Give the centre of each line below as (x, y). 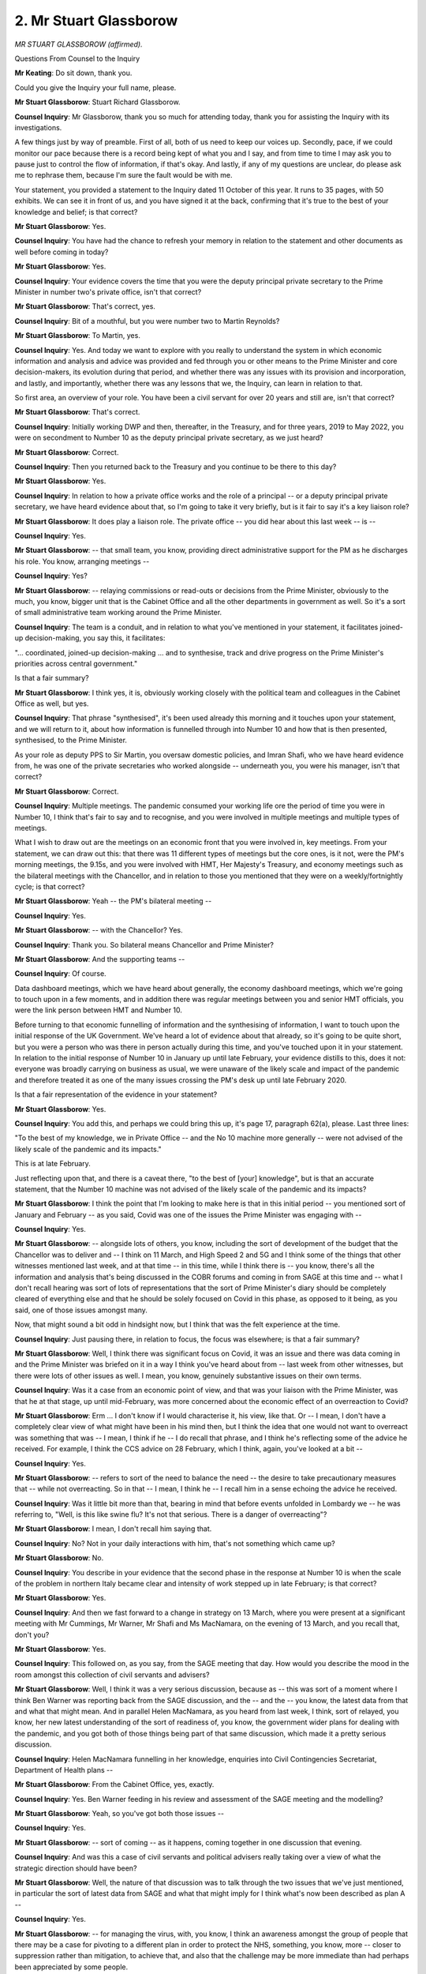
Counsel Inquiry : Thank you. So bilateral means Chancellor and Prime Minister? (144, 944)
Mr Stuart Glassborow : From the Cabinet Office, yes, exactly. (114, 1784)
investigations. (38, 127)
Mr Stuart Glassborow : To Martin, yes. (78, 336)
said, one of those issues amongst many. (81, 1310)
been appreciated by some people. (71, 1967)
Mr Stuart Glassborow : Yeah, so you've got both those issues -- (120, 1814)
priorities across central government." (76, 663)
